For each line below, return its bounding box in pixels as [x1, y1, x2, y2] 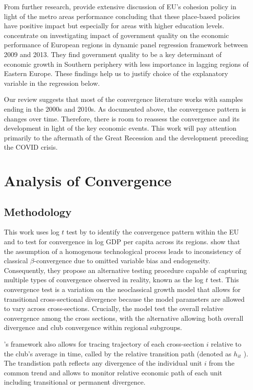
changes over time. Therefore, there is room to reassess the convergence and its [4, 113, 240, 123]
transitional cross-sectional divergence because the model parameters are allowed [4, 293, 245, 304]
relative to [211, 339, 242, 349]
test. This [210, 274, 239, 285]
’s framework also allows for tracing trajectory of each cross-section [4, 339, 204, 349]
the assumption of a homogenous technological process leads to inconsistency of [4, 246, 241, 256]
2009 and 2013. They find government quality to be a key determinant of [4, 49, 222, 59]
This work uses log [4, 227, 59, 237]
